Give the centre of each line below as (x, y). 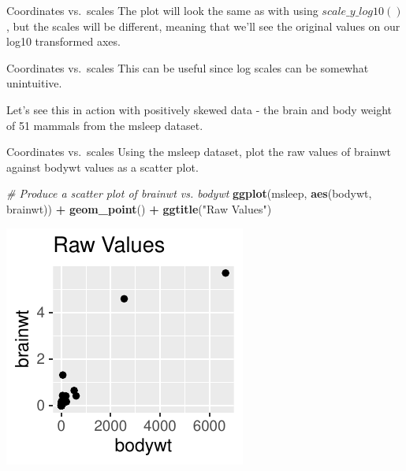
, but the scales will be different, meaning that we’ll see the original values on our (203, 26)
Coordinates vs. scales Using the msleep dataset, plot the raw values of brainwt (199, 152)
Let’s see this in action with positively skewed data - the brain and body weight (199, 109)
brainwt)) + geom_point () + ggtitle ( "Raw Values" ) (139, 208)
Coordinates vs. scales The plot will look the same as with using (162, 10)
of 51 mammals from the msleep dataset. (105, 125)
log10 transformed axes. (63, 41)
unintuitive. (34, 83)
